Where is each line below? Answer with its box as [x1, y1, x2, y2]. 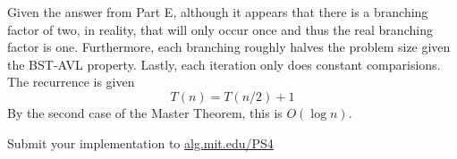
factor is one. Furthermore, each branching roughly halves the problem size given [7, 38, 451, 56]
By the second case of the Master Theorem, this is [7, 103, 283, 121]
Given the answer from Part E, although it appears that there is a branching [7, 3, 428, 21]
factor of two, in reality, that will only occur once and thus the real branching [7, 20, 433, 38]
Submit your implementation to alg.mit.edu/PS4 [7, 133, 274, 152]
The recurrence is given [7, 72, 135, 91]
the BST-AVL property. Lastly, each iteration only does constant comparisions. [7, 54, 441, 73]
